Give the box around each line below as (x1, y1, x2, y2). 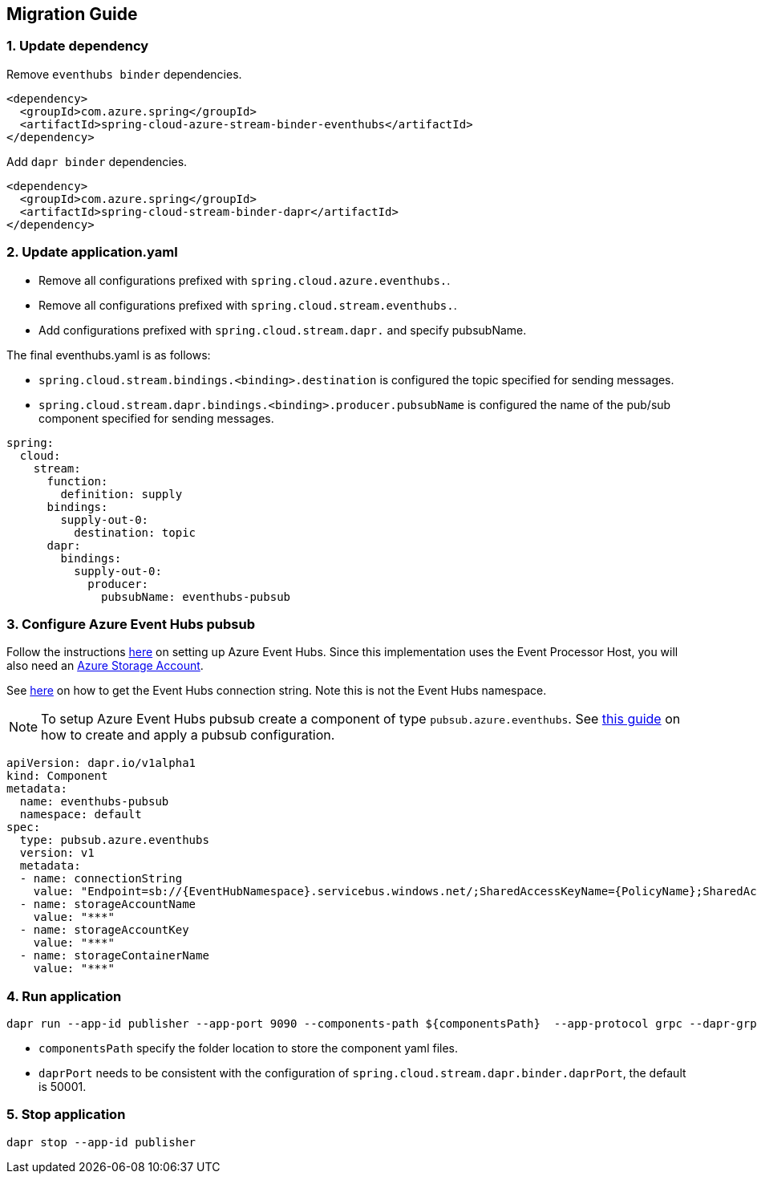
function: (47, 474, 108, 488)
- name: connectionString (19, 872, 183, 886)
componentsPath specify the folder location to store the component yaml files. (38, 1041, 459, 1056)
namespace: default (19, 808, 142, 821)
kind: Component (6, 769, 108, 783)
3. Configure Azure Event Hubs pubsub (6, 615, 255, 632)
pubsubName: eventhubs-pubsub (101, 590, 291, 603)
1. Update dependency (6, 38, 149, 55)
